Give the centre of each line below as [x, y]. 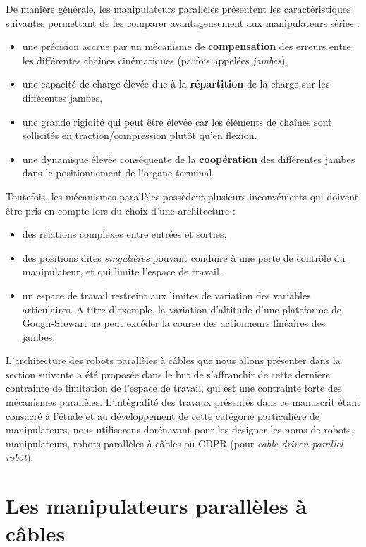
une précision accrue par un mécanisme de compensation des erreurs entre [187, 46]
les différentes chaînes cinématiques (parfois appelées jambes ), [155, 60]
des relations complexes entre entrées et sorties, [124, 234]
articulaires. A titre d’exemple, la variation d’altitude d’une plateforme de [182, 309]
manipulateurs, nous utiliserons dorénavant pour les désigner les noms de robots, [180, 429]
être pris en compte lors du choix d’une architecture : [121, 210]
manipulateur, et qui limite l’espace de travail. [122, 271]
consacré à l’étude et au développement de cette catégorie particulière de [163, 415]
